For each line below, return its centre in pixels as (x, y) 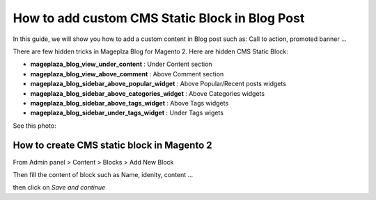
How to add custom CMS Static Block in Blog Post (159, 18)
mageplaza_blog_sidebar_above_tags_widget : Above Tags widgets (130, 103)
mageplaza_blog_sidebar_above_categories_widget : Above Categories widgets (147, 93)
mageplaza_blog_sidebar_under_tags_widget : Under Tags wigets (127, 113)
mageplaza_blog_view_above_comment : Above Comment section (127, 74)
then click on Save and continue (59, 187)
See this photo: (34, 126)
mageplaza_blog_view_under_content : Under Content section (121, 64)
